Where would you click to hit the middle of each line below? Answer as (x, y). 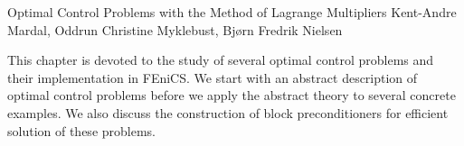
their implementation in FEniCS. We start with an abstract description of (213, 77)
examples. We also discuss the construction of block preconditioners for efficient (228, 112)
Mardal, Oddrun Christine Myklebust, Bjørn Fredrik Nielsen (175, 29)
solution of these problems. (81, 130)
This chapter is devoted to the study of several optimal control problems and (221, 60)
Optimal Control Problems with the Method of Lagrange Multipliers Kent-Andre (232, 12)
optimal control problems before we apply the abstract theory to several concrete (232, 95)
